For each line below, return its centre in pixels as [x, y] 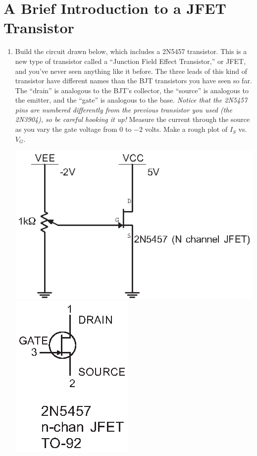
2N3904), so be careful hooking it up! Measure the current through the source [132, 119]
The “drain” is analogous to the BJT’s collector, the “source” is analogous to [132, 90]
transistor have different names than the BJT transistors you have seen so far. [133, 81]
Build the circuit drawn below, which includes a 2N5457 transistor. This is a [131, 51]
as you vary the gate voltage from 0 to [73, 129]
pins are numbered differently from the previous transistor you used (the [124, 109]
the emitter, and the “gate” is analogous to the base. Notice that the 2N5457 [131, 100]
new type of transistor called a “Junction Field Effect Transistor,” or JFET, [130, 61]
